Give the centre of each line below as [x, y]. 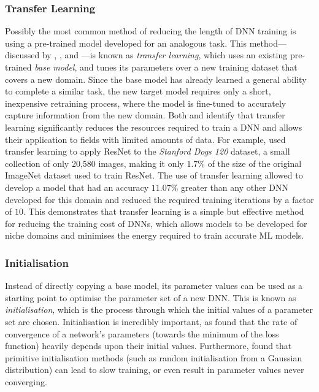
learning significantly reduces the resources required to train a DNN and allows [154, 127]
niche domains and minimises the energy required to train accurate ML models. [155, 235]
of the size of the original [255, 163]
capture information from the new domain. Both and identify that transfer [145, 115]
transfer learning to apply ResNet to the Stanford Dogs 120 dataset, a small [148, 151]
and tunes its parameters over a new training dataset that [188, 67]
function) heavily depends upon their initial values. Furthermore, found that [148, 346]
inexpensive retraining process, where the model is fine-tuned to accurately [146, 103]
